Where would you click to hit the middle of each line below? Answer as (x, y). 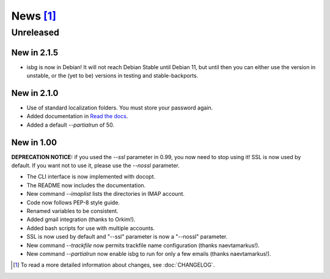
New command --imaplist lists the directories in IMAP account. (106, 194)
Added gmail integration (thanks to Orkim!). (81, 220)
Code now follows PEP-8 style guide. (73, 203)
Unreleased (35, 32)
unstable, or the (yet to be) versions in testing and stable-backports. (112, 76)
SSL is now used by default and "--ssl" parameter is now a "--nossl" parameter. (127, 237)
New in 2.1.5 (35, 52)
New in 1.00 (34, 142)
